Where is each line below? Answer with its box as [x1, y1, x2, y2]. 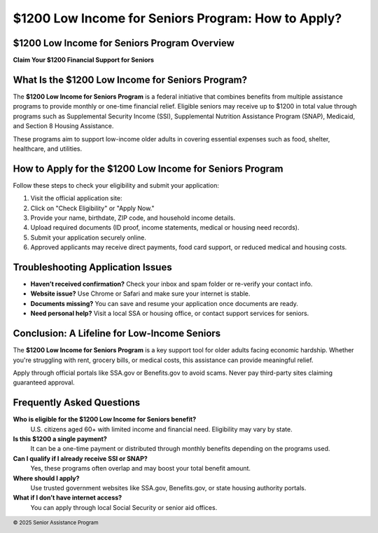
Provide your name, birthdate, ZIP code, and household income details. [30, 214, 236, 222]
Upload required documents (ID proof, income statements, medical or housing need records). [30, 223, 300, 232]
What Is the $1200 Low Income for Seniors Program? [13, 74, 248, 85]
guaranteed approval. [13, 378, 75, 387]
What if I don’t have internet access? [13, 494, 122, 502]
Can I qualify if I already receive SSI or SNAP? [13, 454, 148, 462]
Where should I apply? [13, 473, 80, 483]
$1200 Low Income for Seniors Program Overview [13, 37, 234, 49]
